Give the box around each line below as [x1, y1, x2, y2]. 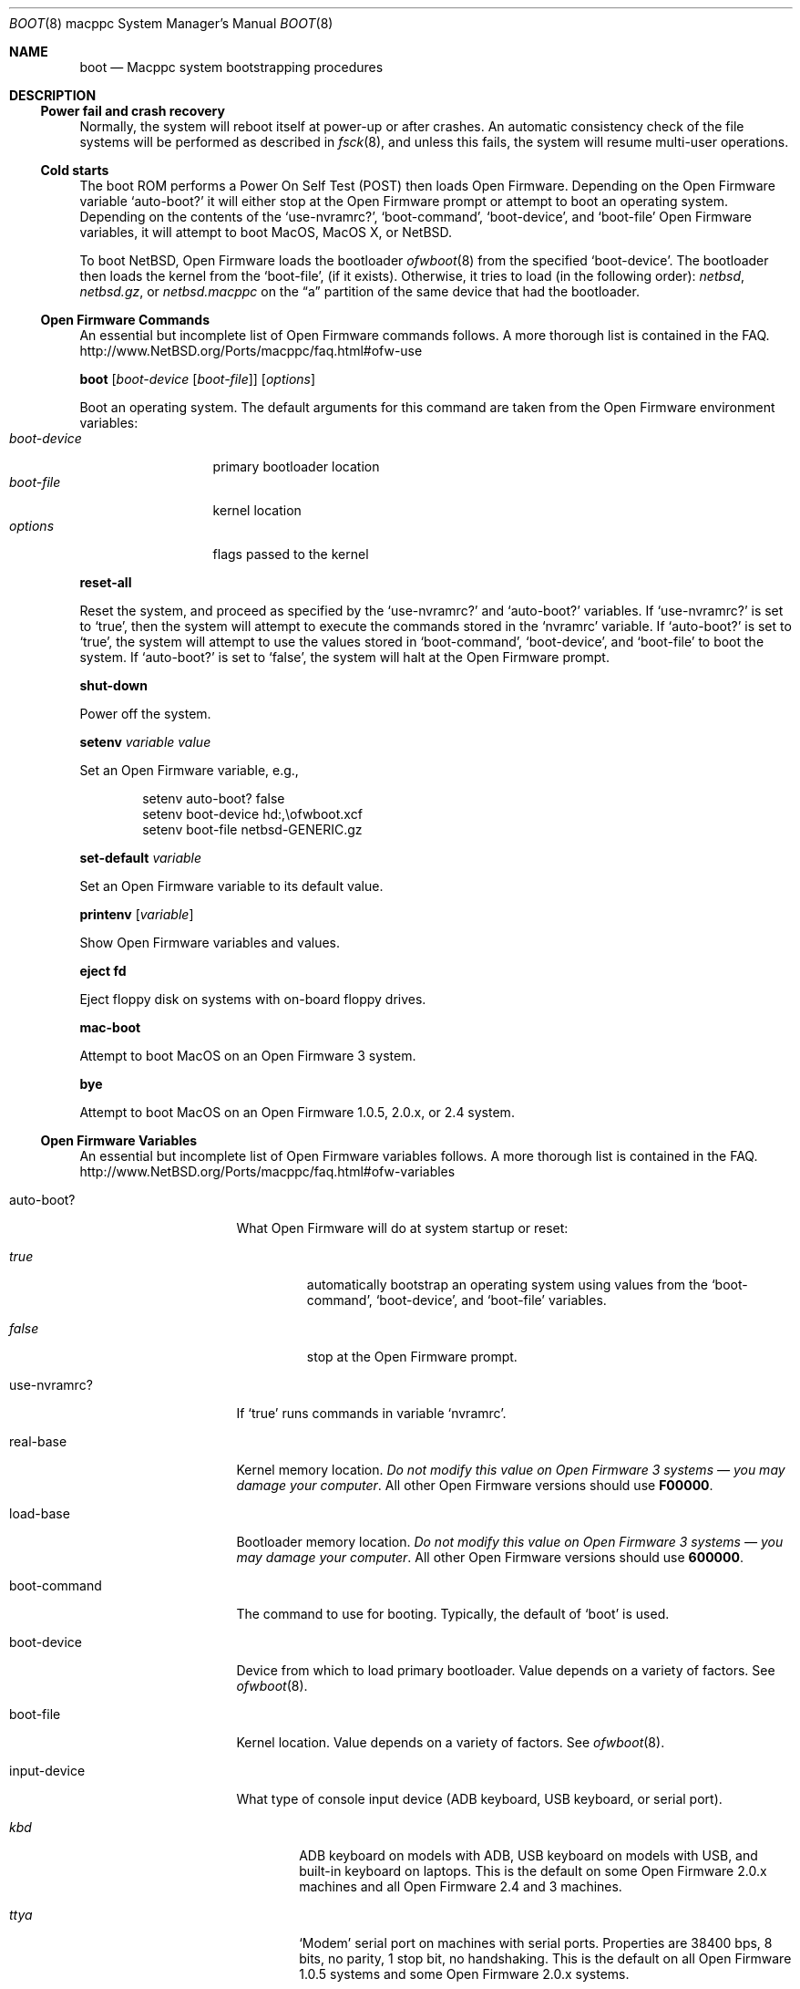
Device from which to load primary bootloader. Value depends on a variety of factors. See [236, 1663, 775, 1678]
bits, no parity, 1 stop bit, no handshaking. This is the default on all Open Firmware [299, 1951, 792, 1966]
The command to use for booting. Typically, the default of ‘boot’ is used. [236, 1606, 670, 1621]
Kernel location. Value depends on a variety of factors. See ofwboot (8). [236, 1735, 665, 1750]
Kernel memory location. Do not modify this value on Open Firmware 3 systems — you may [236, 1462, 785, 1477]
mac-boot [79, 1020, 141, 1035]
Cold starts [40, 162, 109, 178]
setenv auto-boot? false [142, 791, 285, 806]
